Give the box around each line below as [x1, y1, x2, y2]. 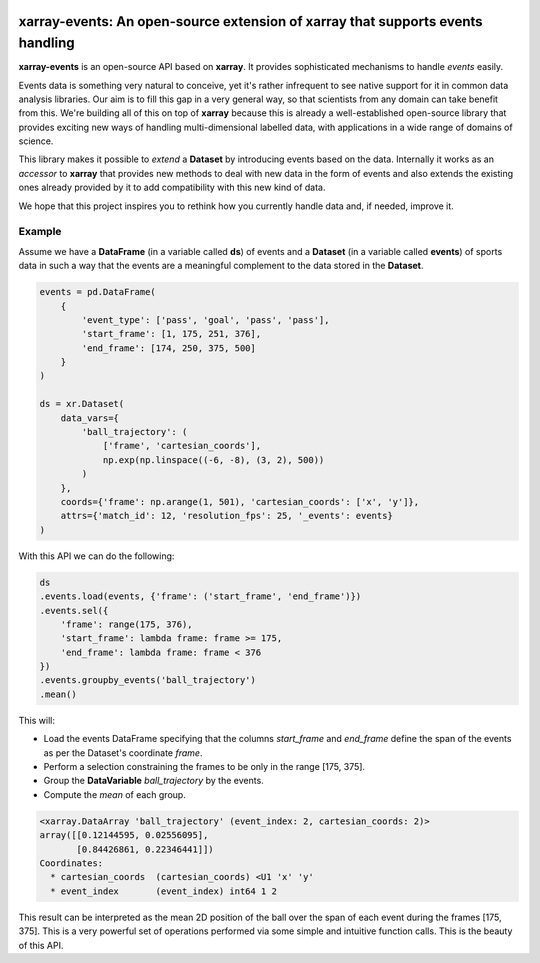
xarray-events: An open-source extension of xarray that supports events [18, 13, 484, 30]
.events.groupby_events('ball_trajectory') [39, 675, 257, 686]
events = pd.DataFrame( [39, 286, 157, 298]
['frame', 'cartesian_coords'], [102, 440, 262, 452]
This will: [18, 714, 55, 726]
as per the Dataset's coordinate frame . [43, 746, 203, 759]
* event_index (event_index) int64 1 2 [50, 885, 277, 897]
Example [18, 225, 62, 239]
